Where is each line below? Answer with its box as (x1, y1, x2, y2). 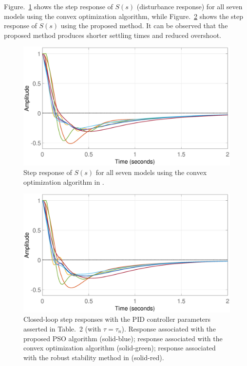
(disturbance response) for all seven (136, 1, 243, 11)
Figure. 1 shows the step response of (4, 1, 113, 11)
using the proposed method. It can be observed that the (60, 20, 228, 31)
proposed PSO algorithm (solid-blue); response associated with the (23, 333, 223, 343)
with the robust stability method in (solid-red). (23, 352, 164, 362)
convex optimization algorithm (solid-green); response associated (23, 343, 216, 353)
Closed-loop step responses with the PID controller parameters (23, 314, 211, 324)
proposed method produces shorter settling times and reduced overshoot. (4, 30, 221, 40)
